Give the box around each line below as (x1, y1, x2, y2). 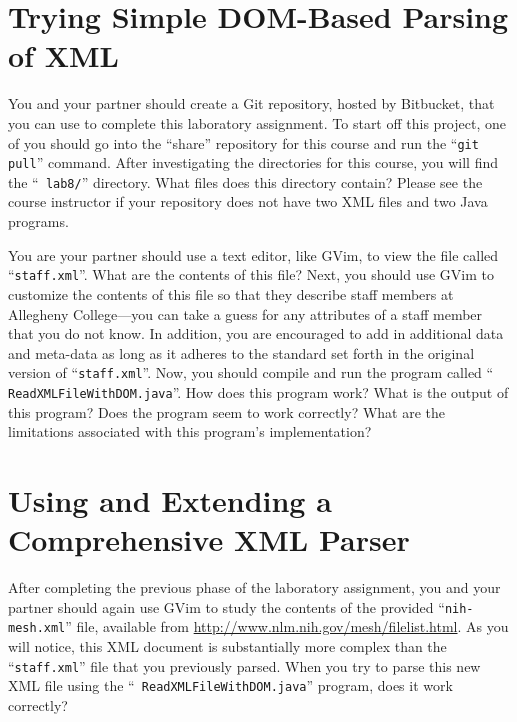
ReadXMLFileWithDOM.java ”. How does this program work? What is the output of (8, 381, 509, 402)
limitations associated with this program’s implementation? (8, 421, 372, 442)
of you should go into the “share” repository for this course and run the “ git (8, 132, 479, 153)
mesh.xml (8, 621, 66, 636)
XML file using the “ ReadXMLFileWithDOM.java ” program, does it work (8, 675, 453, 696)
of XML (8, 35, 119, 76)
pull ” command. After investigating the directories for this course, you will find (8, 152, 498, 173)
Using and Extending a (8, 479, 332, 520)
